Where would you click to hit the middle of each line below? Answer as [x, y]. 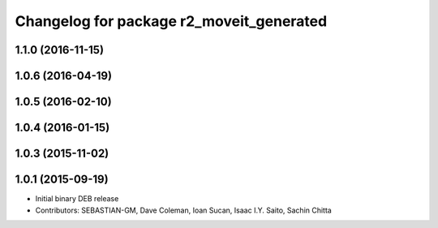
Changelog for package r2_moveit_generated [171, 21]
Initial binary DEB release [77, 199]
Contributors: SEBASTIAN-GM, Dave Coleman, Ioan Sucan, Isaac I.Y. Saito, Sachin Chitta [183, 210]
